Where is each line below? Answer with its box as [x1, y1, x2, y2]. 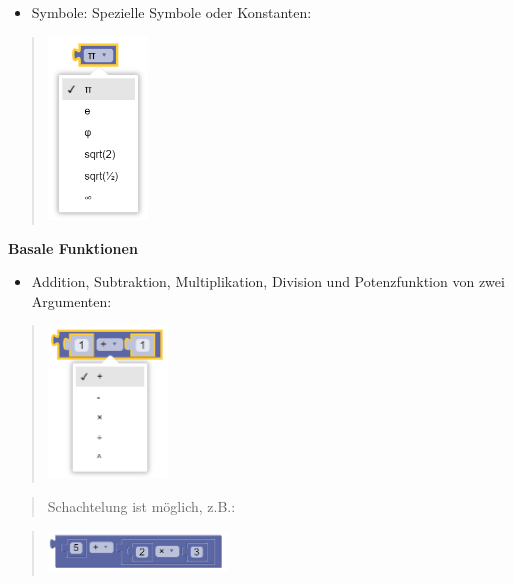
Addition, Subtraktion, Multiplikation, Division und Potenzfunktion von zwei [31, 271, 505, 292]
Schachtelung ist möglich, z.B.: [47, 495, 236, 516]
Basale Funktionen [8, 237, 138, 258]
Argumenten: [31, 290, 112, 311]
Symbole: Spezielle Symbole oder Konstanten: [31, 2, 312, 22]
